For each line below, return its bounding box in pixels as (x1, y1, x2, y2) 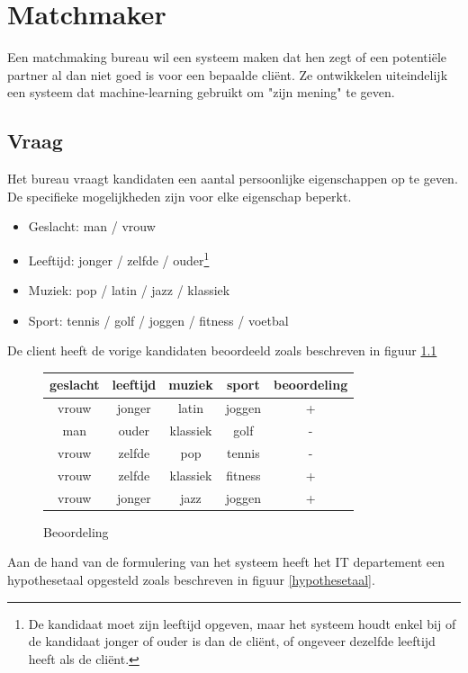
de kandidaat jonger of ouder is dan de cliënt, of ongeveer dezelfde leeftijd (28, 632, 436, 651)
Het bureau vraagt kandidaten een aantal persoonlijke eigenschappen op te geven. (7, 169, 458, 188)
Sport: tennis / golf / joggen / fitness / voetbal (28, 310, 289, 329)
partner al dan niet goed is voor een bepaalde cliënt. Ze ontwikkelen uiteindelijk (7, 65, 448, 84)
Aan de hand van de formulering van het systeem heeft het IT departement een (7, 552, 445, 571)
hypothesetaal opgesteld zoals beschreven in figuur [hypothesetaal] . (7, 570, 375, 588)
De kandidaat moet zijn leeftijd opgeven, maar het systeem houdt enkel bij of (28, 614, 456, 633)
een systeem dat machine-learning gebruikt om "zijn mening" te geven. (7, 83, 395, 102)
